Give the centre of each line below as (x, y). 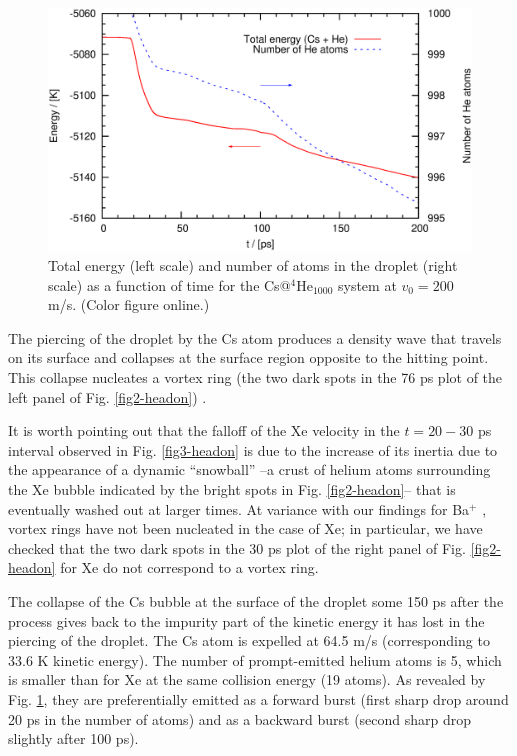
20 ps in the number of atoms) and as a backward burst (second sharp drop (240, 718)
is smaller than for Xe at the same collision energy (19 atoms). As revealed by (247, 679)
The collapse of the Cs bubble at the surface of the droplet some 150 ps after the (256, 600)
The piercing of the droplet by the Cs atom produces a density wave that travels (255, 337)
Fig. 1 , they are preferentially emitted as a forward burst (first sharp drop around (258, 698)
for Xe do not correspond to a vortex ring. (189, 567)
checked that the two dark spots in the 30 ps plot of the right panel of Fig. (237, 547)
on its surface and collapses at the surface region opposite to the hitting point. (248, 357)
